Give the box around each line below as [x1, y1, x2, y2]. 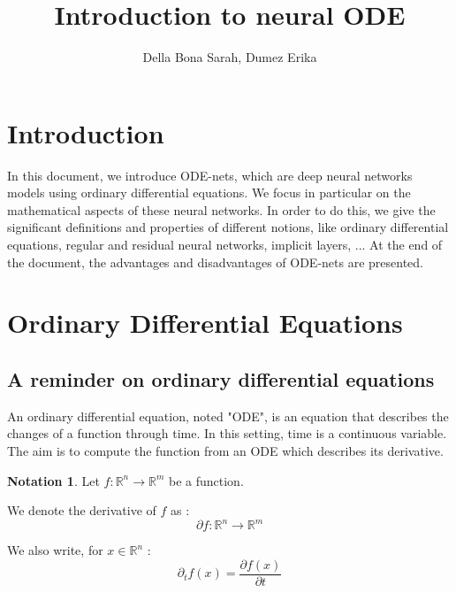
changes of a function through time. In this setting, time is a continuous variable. [7, 424, 447, 443]
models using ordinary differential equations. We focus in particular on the [7, 183, 411, 202]
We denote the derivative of [7, 501, 156, 520]
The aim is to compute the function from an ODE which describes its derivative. [7, 441, 444, 459]
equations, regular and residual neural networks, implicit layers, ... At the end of [7, 235, 443, 254]
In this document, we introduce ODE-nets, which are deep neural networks [7, 166, 413, 184]
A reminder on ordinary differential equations [7, 365, 435, 392]
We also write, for [7, 541, 103, 559]
